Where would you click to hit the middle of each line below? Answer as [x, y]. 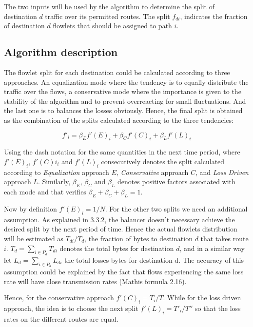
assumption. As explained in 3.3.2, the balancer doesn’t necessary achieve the [119, 219]
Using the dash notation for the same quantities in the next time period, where [122, 152]
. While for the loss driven [202, 298]
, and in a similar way [212, 248]
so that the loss [218, 308]
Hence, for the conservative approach [59, 298]
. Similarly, [54, 182]
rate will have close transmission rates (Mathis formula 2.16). [95, 281]
